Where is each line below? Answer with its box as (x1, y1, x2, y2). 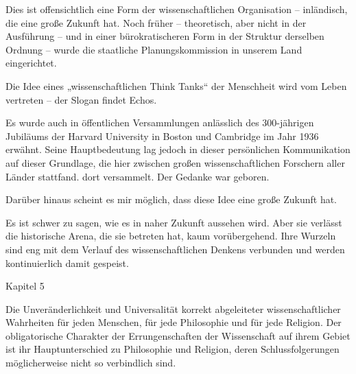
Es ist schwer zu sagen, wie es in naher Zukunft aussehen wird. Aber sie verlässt (5, 215, 342, 229)
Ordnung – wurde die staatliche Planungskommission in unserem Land (5, 42, 302, 56)
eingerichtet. (5, 56, 57, 70)
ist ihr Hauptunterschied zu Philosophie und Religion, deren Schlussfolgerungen (5, 342, 340, 356)
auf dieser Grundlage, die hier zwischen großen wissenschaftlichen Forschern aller (5, 155, 345, 170)
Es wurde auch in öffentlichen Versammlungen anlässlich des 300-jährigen (5, 115, 314, 130)
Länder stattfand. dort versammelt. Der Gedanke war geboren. (5, 169, 270, 183)
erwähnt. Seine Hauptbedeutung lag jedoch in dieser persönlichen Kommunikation (5, 142, 351, 156)
